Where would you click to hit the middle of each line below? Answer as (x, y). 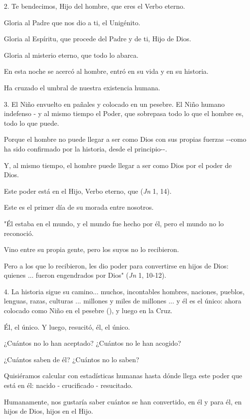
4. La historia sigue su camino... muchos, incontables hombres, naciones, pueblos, (124, 291)
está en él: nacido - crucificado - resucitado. (68, 385)
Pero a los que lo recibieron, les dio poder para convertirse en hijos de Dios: (116, 265)
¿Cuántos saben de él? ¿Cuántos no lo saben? (72, 359)
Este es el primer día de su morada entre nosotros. (79, 207)
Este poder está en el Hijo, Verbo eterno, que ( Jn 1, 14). (88, 191)
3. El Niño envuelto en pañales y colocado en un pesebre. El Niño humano (114, 104)
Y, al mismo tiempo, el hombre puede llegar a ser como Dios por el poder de (118, 165)
